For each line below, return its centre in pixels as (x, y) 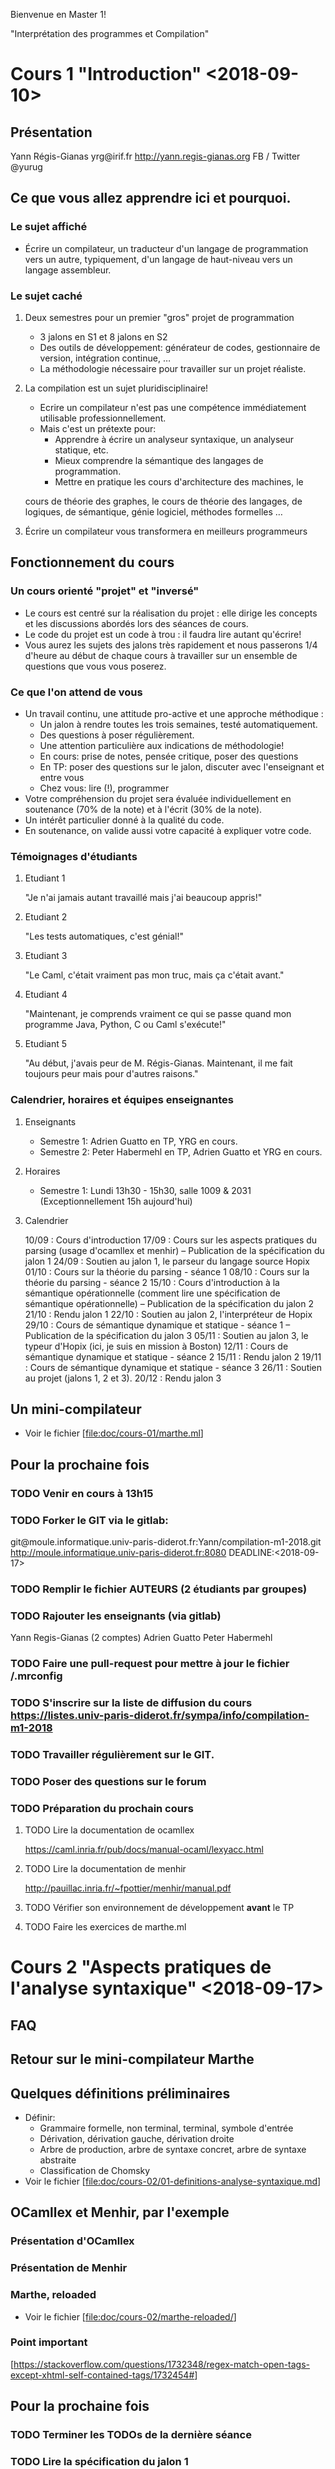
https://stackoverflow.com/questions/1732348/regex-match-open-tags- (162, 2364)
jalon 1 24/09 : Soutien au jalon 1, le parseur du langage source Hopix (167, 1261)
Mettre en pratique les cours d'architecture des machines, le (179, 481)
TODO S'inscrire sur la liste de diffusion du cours (131, 1703)
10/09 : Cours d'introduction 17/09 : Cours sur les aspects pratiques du (171, 1240)
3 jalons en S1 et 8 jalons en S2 (103, 336)
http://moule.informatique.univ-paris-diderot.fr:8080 (118, 1552)
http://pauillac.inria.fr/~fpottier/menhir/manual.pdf (128, 1888)
